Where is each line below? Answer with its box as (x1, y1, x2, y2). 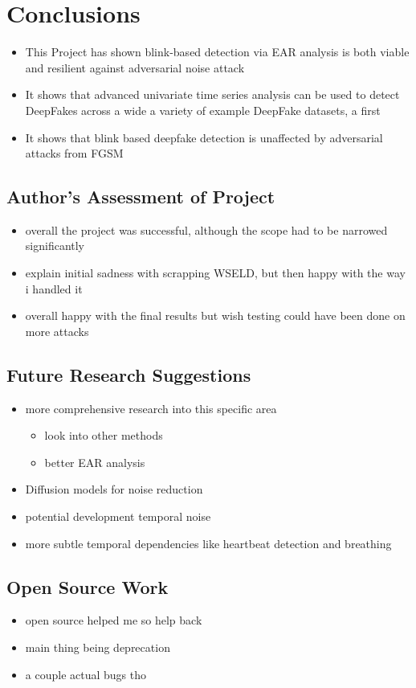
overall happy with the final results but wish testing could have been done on (25, 307, 406, 324)
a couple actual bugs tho (25, 665, 146, 682)
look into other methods (44, 427, 163, 444)
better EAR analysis (44, 453, 145, 470)
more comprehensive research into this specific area (25, 399, 277, 416)
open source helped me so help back (25, 612, 202, 629)
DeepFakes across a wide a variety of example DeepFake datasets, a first (25, 101, 381, 118)
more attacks (25, 322, 89, 339)
